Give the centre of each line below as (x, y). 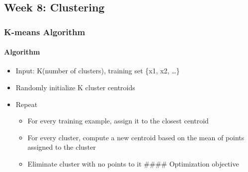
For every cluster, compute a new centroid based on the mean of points (136, 137)
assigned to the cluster (62, 147)
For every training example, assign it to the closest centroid (118, 121)
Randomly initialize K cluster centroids (75, 87)
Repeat (27, 104)
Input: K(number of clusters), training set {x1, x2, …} (98, 71)
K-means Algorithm (45, 31)
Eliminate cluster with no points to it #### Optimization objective (133, 163)
